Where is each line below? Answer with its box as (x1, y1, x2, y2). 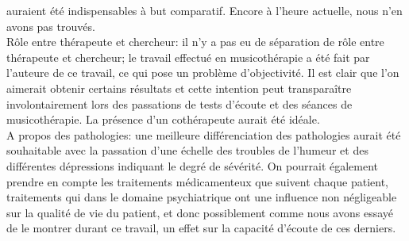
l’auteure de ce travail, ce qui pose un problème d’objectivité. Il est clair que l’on (6, 64, 399, 81)
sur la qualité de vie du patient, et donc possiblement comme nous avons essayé (6, 204, 394, 220)
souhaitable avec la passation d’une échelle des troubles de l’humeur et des (6, 142, 368, 159)
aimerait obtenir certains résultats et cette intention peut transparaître (6, 79, 352, 96)
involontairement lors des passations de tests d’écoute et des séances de (6, 95, 353, 112)
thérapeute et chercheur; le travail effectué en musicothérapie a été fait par (6, 48, 370, 65)
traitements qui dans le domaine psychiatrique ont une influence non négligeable (6, 189, 397, 205)
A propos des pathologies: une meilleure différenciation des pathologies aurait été (6, 126, 401, 143)
